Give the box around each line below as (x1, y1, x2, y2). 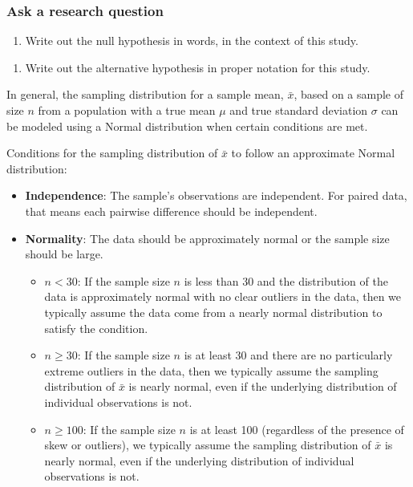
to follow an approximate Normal (231, 144, 395, 161)
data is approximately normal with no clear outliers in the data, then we (44, 288, 402, 305)
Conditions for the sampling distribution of (6, 144, 218, 161)
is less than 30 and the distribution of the (184, 272, 388, 289)
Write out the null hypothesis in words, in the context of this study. (25, 32, 358, 49)
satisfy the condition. (44, 319, 148, 336)
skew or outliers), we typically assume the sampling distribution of (44, 436, 371, 453)
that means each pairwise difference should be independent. (25, 202, 318, 219)
